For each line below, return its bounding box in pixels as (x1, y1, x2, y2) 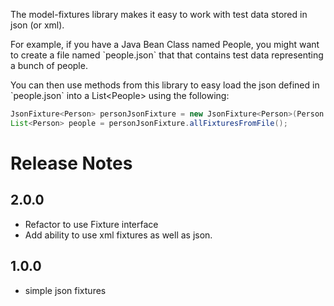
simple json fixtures (24, 284, 107, 296)
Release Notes (10, 152, 133, 174)
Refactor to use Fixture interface (24, 218, 159, 230)
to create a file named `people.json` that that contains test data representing (10, 49, 324, 61)
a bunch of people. (10, 60, 88, 71)
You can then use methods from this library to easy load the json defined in (10, 79, 320, 91)
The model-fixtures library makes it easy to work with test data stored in (10, 9, 308, 20)
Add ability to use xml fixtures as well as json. (24, 229, 213, 241)
